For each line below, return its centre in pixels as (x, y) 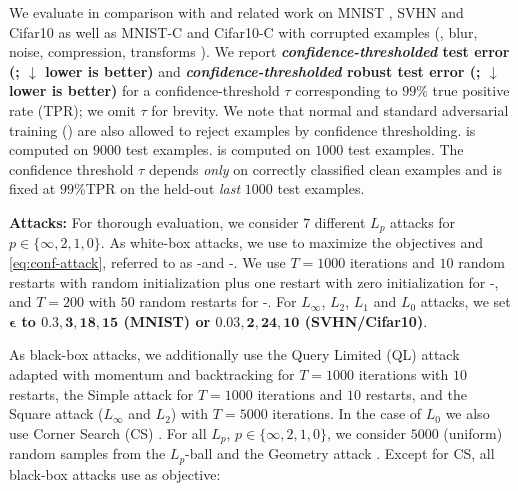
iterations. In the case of (347, 413)
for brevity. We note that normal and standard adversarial (330, 109)
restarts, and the (416, 393)
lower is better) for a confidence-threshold (144, 90)
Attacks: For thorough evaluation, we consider (154, 221)
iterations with (403, 373)
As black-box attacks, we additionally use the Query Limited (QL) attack (234, 354)
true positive (471, 90)
